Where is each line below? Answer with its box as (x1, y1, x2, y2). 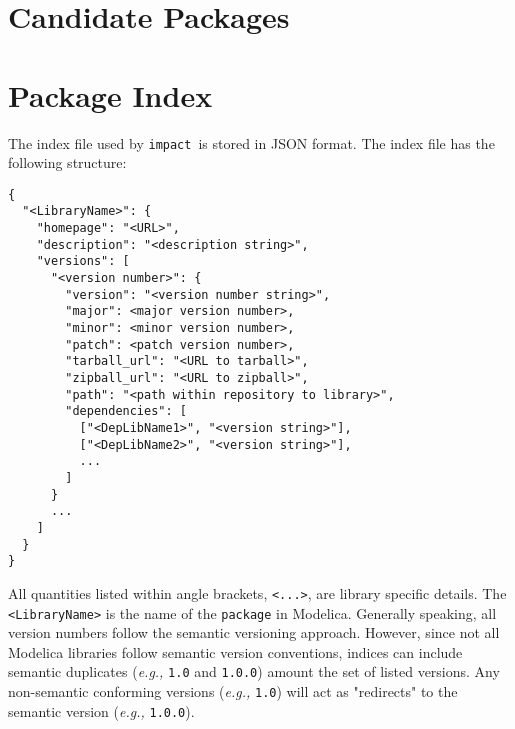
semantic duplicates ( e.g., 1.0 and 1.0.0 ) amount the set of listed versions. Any (8, 661, 500, 682)
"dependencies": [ (65, 404, 187, 419)
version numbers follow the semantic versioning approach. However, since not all (8, 622, 500, 643)
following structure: (8, 152, 127, 173)
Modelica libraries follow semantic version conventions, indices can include (8, 641, 463, 662)
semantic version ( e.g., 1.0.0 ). (8, 700, 195, 721)
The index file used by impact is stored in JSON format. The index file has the (8, 132, 495, 153)
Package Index (8, 74, 213, 115)
